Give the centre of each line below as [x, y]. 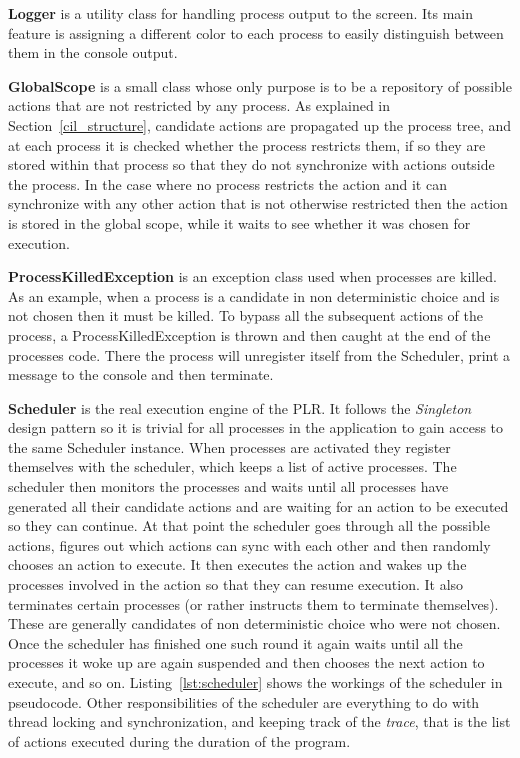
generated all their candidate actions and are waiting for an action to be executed [258, 505]
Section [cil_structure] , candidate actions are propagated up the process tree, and [260, 124]
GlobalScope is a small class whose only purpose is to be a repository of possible [260, 85]
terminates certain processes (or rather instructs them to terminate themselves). [253, 603]
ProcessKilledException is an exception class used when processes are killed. [252, 276]
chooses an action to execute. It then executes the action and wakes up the [237, 564]
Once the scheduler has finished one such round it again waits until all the [235, 642]
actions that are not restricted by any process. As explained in [199, 105]
